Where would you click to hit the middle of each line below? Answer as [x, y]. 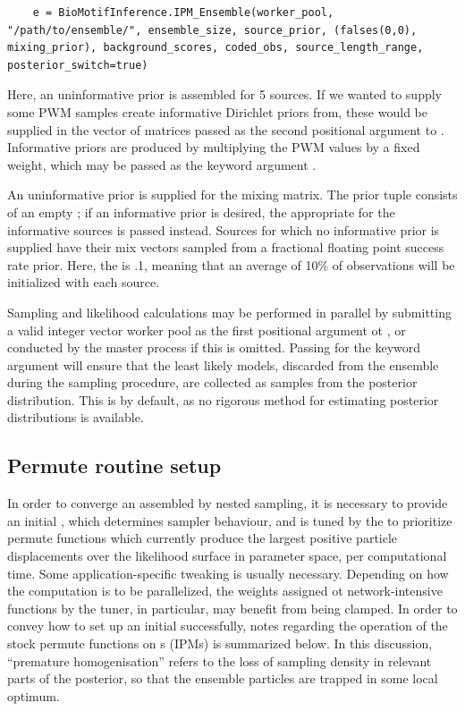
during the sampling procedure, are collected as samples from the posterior [212, 382]
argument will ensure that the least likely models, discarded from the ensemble [223, 364]
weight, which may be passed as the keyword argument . [162, 164]
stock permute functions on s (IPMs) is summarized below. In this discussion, [220, 643]
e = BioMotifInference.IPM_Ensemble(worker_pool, [183, 13]
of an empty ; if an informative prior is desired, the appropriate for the [201, 212]
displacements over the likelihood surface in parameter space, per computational [227, 556]
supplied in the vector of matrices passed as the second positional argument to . [226, 129]
